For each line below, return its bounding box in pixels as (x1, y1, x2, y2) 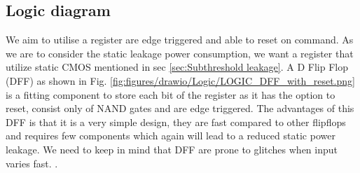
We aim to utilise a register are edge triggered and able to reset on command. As (6, 32, 354, 47)
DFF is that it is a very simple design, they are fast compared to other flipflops (6, 114, 346, 129)
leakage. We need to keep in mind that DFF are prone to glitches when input (6, 141, 338, 156)
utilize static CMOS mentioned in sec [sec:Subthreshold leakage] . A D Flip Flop (6, 60, 348, 74)
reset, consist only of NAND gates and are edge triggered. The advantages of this (6, 101, 354, 116)
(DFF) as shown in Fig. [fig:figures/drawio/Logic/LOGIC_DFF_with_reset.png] (6, 73, 355, 88)
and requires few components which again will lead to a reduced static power (6, 128, 335, 143)
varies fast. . (6, 155, 58, 170)
